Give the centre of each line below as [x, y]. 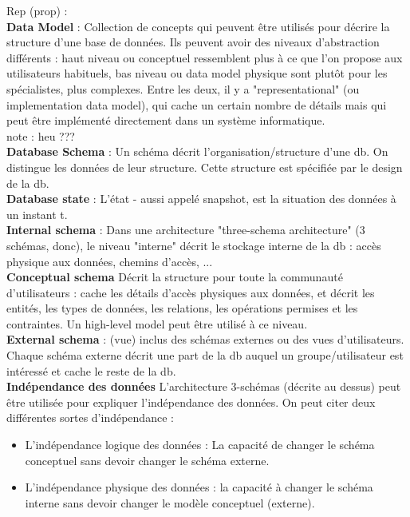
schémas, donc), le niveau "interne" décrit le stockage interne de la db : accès [194, 245]
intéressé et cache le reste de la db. [91, 370]
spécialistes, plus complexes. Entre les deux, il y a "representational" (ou [183, 88]
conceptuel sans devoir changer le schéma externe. [147, 460]
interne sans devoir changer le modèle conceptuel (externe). [170, 502]
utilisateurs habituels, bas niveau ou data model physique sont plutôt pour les [197, 73]
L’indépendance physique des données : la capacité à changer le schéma [199, 487]
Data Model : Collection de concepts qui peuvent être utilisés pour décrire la [198, 26]
